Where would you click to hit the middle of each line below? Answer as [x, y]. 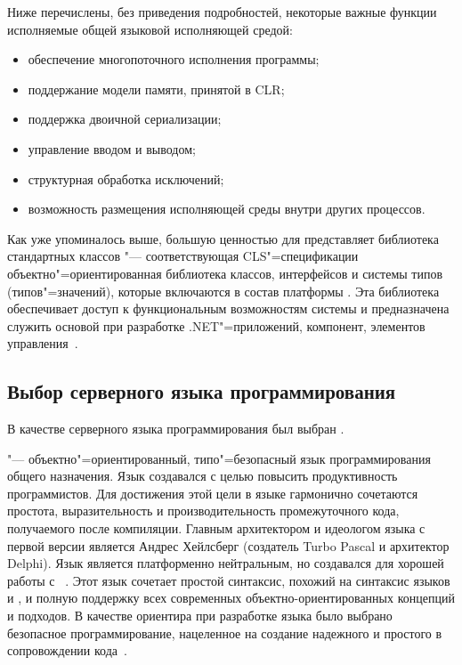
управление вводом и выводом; [112, 148]
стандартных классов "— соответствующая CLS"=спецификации [183, 256]
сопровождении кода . [67, 650]
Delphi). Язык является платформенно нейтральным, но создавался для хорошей [226, 563]
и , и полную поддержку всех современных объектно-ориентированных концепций [231, 598]
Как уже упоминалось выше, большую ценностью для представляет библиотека [223, 238]
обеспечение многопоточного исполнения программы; [174, 59]
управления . [43, 343]
